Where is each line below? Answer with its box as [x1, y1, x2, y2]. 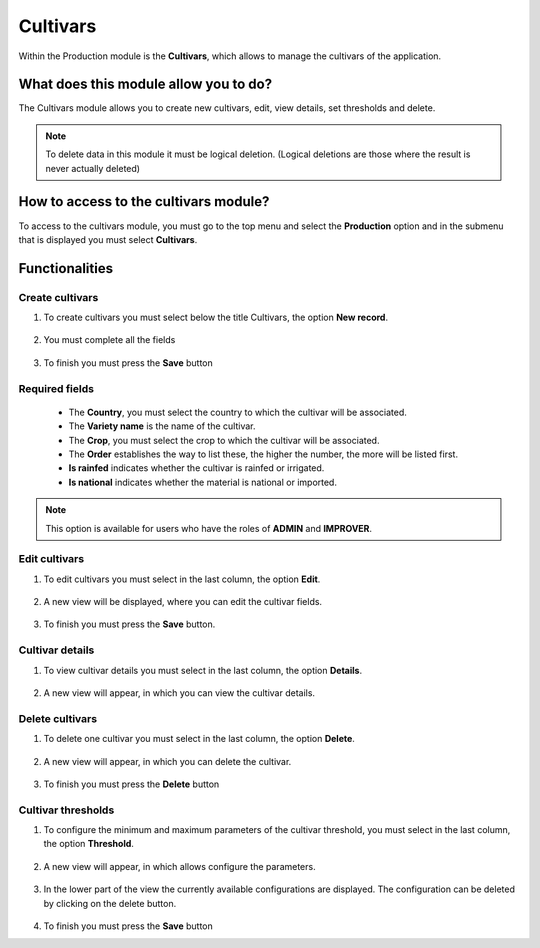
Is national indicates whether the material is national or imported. [68, 476, 337, 488]
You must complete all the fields [43, 334, 176, 346]
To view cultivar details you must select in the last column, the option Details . [43, 664, 363, 676]
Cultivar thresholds [18, 803, 115, 817]
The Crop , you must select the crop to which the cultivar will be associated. [68, 434, 380, 446]
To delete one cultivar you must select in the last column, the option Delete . [43, 733, 355, 745]
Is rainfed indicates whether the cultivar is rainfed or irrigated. [68, 462, 325, 474]
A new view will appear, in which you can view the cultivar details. [43, 687, 315, 699]
